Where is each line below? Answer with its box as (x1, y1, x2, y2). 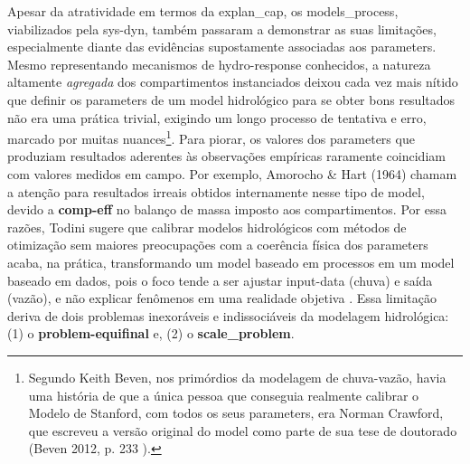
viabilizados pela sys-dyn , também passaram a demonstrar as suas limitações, (7, 19, 437, 38)
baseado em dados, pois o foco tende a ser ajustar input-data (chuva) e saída (7, 270, 433, 289)
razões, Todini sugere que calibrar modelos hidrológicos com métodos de (7, 217, 407, 236)
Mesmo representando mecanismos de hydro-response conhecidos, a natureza (7, 54, 431, 73)
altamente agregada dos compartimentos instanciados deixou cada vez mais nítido (7, 72, 458, 91)
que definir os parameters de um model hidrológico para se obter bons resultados (7, 90, 456, 109)
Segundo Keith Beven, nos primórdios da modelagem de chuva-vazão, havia (28, 367, 446, 386)
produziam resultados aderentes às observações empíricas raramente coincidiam (7, 147, 446, 166)
